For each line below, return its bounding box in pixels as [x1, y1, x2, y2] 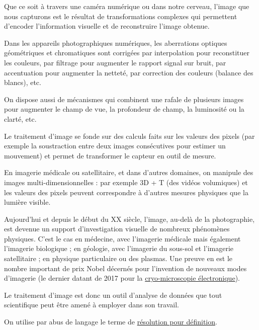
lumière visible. [4, 197, 51, 207]
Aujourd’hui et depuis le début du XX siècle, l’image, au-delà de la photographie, [4, 213, 255, 224]
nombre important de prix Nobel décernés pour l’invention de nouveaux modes [4, 263, 247, 273]
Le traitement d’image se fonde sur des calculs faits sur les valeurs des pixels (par [4, 130, 255, 141]
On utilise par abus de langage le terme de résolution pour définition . [4, 316, 217, 327]
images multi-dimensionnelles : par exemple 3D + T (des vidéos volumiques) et [4, 177, 248, 187]
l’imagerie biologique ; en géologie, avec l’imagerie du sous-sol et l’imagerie [4, 243, 234, 254]
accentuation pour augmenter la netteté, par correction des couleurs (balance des [4, 67, 253, 77]
